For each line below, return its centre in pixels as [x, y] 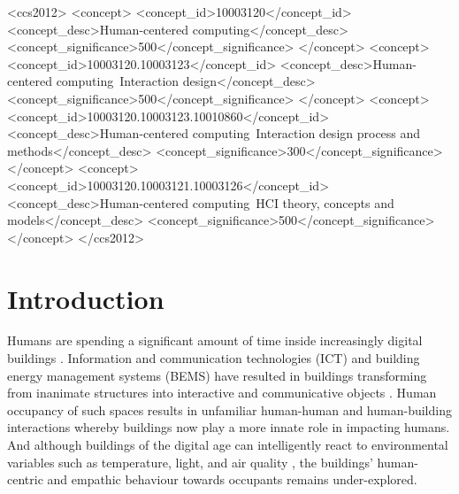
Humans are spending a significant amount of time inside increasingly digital [215, 340]
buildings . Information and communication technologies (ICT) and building [214, 358]
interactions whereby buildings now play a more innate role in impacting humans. [229, 427]
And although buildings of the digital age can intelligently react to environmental [228, 444]
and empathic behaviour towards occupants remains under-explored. [232, 479]
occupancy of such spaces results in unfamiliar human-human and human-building [229, 409]
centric [25, 479]
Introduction [86, 298]
